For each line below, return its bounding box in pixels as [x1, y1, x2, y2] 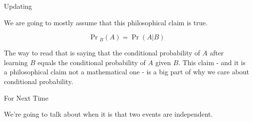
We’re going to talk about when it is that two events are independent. [4, 109, 213, 119]
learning [4, 57, 28, 67]
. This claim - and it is [178, 57, 246, 67]
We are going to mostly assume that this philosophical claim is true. [4, 17, 208, 27]
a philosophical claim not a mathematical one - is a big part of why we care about [4, 67, 250, 77]
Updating [4, 1, 32, 11]
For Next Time [4, 92, 49, 103]
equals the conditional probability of [38, 57, 146, 67]
